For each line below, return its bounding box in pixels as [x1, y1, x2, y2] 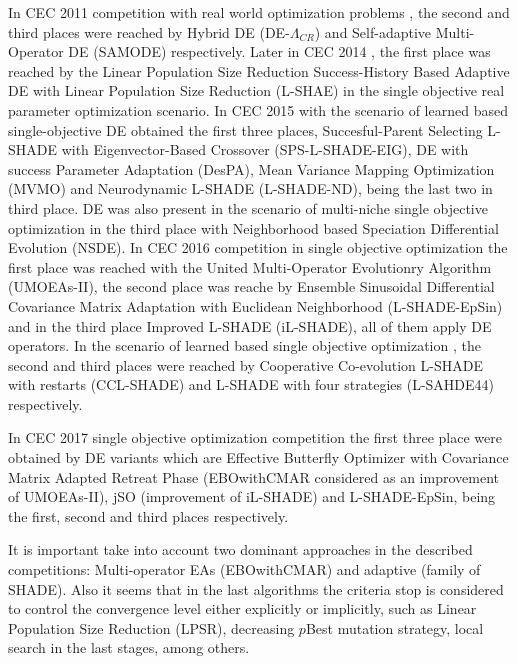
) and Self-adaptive [314, 21, 432, 42]
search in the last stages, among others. [8, 637, 250, 658]
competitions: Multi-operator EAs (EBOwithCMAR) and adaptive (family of [8, 559, 481, 580]
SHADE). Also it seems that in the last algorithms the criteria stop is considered [8, 578, 504, 599]
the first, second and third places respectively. [8, 505, 289, 526]
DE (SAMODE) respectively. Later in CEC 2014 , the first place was [68, 41, 491, 62]
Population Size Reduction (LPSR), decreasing [8, 617, 295, 638]
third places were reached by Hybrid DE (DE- [8, 21, 290, 42]
